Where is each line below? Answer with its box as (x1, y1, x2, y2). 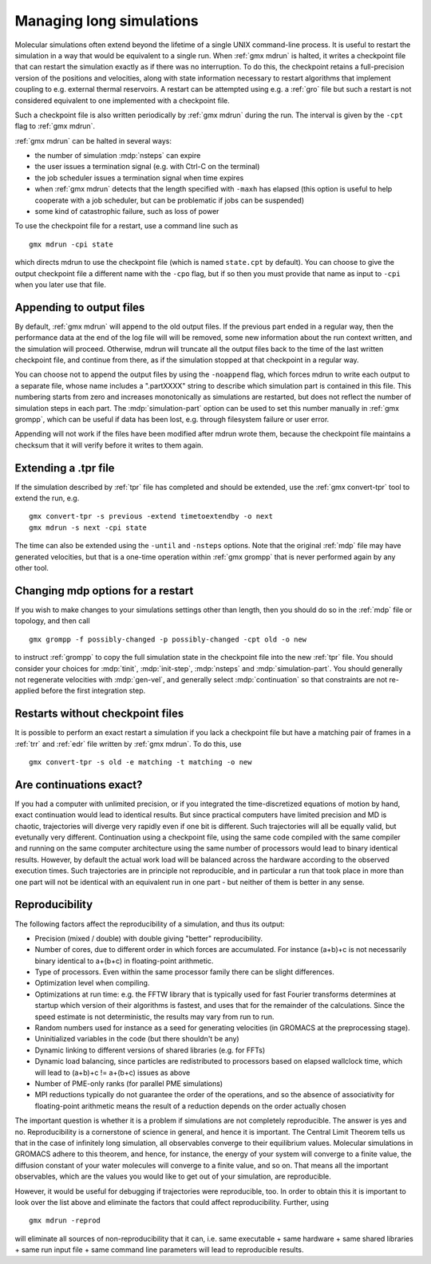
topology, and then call (14, 616, 91, 626)
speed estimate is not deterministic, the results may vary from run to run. (34, 1012, 275, 1021)
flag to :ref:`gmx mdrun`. (14, 121, 96, 131)
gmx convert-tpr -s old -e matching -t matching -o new (29, 757, 252, 766)
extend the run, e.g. (14, 493, 80, 503)
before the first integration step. (41, 686, 146, 696)
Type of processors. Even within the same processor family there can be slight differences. (34, 967, 334, 977)
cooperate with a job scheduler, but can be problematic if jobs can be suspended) (34, 196, 305, 205)
